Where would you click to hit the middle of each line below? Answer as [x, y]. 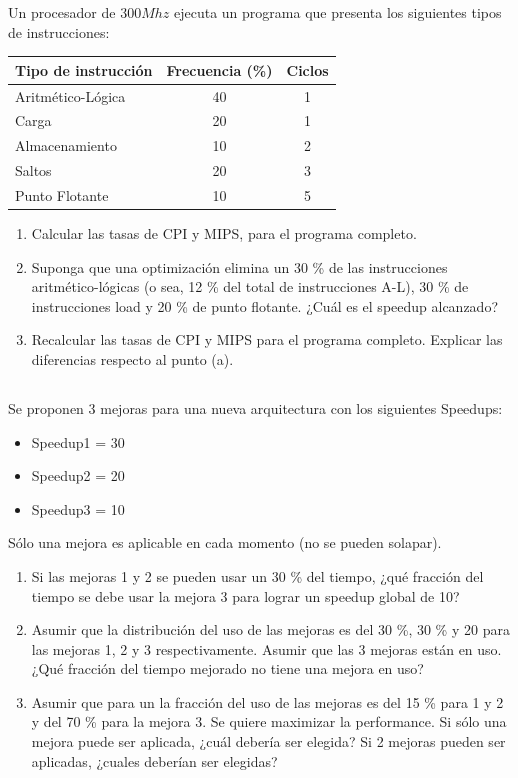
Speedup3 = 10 [78, 508]
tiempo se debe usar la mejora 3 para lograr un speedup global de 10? [245, 595]
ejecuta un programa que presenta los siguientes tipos [338, 12]
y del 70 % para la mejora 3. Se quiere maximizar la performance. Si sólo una [269, 721]
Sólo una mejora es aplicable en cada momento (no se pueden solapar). [225, 542]
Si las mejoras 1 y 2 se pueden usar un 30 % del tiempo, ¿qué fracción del [257, 575]
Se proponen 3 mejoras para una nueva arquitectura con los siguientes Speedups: [255, 407]
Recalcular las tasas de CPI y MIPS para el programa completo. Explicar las [267, 339]
